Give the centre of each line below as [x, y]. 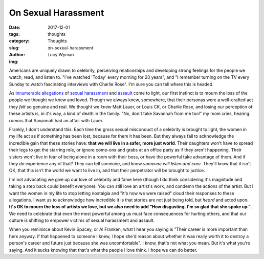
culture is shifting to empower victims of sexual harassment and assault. [82, 220]
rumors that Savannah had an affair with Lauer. [56, 120]
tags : [14, 34]
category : [19, 41]
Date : [15, 27]
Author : [17, 55]
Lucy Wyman [61, 55]
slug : [14, 48]
